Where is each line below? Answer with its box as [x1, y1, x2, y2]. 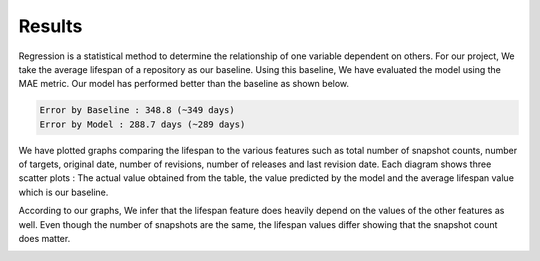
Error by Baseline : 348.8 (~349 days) [39, 105, 235, 116]
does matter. [18, 233, 71, 245]
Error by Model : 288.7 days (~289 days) [39, 118, 246, 130]
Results [18, 15, 83, 37]
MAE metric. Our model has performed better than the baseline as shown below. [18, 78, 350, 90]
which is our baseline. [18, 186, 109, 198]
